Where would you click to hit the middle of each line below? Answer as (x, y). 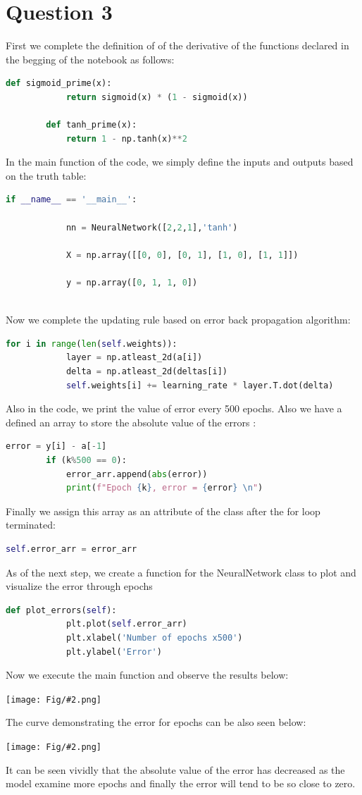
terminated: (31, 525)
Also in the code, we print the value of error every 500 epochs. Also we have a (174, 408)
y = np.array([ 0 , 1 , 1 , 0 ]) (132, 283)
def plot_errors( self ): (61, 610)
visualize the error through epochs (79, 586)
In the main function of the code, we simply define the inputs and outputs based (180, 162)
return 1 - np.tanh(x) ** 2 (126, 138)
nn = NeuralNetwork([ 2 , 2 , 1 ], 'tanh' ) (152, 227)
